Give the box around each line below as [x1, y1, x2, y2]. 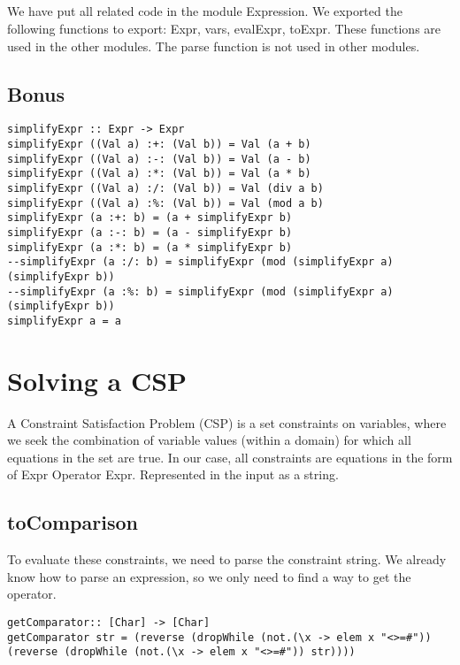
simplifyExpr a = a [7, 314, 121, 327]
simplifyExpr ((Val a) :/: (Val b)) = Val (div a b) [7, 182, 324, 195]
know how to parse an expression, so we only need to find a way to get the [7, 567, 411, 585]
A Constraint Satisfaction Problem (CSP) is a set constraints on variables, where [7, 413, 447, 432]
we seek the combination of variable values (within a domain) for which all [7, 431, 411, 449]
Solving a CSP [7, 362, 188, 398]
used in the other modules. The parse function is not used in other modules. [7, 36, 420, 55]
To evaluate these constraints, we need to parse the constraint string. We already [7, 550, 447, 569]
